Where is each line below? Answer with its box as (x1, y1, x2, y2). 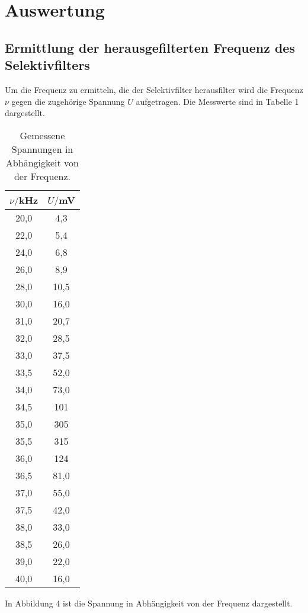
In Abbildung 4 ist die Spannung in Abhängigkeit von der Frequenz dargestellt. (5, 596, 293, 609)
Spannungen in (11, 142, 73, 156)
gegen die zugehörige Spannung (11, 95, 125, 107)
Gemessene (20, 128, 65, 142)
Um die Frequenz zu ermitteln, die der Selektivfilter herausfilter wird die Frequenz (5, 83, 303, 95)
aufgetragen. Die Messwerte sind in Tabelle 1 (136, 95, 299, 107)
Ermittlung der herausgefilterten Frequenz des (5, 38, 295, 56)
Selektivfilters (5, 56, 90, 74)
